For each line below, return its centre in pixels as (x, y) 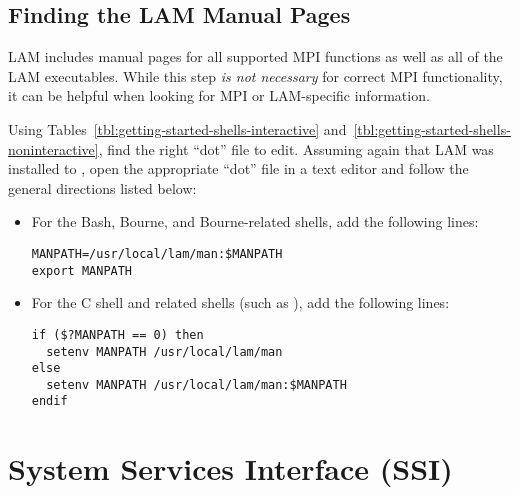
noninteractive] (53, 148)
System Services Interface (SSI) (230, 468)
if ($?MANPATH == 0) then (117, 334)
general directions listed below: (102, 187)
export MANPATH (82, 270)
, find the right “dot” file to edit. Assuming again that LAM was (296, 148)
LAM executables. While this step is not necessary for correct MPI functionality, (255, 75)
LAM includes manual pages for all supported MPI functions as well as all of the (255, 56)
